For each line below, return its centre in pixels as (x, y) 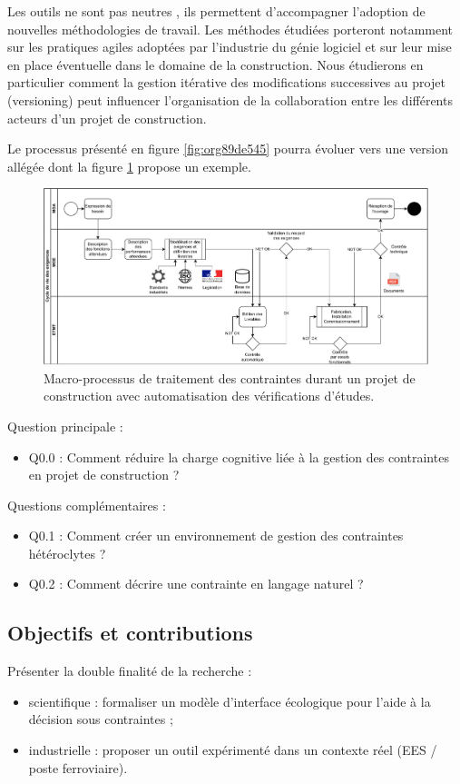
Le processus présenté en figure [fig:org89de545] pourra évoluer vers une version (228, 149)
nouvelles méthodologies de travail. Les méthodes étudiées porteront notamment (230, 29)
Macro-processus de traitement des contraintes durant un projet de (230, 377)
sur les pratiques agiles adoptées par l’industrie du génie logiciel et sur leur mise (230, 47)
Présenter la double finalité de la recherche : (130, 671)
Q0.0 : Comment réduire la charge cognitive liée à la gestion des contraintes (239, 457)
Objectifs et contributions (130, 633)
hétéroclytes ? (67, 553)
